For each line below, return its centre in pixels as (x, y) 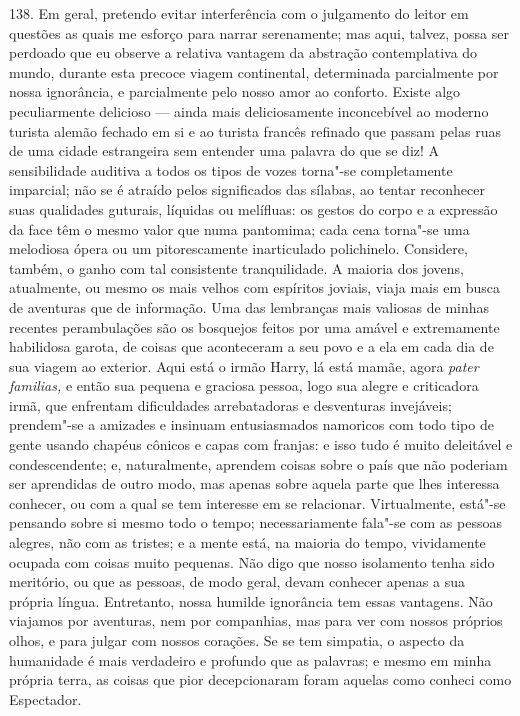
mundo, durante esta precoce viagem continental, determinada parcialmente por (254, 71)
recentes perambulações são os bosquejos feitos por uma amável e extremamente (254, 326)
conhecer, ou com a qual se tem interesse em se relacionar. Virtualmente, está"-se (257, 502)
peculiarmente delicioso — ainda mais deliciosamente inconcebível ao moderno (249, 110)
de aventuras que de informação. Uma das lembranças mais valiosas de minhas (249, 306)
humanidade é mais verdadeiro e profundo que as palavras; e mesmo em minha (250, 659)
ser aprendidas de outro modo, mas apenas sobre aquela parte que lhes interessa (254, 483)
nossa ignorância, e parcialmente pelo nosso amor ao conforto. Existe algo (235, 91)
